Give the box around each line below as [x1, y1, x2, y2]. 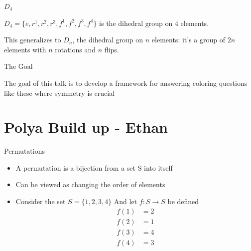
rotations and [55, 44, 96, 54]
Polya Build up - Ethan [4, 117, 168, 137]
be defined [167, 196, 199, 207]
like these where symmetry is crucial [4, 87, 115, 98]
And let [114, 196, 137, 207]
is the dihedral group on [99, 17, 173, 28]
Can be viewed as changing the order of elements [15, 179, 165, 190]
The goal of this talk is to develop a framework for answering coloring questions [4, 77, 248, 88]
